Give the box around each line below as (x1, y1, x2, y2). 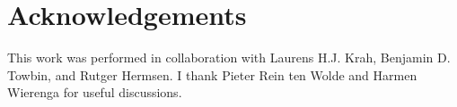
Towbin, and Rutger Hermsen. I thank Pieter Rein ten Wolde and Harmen (7, 65, 417, 84)
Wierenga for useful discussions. (7, 83, 182, 102)
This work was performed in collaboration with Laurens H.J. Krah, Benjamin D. (7, 48, 451, 67)
